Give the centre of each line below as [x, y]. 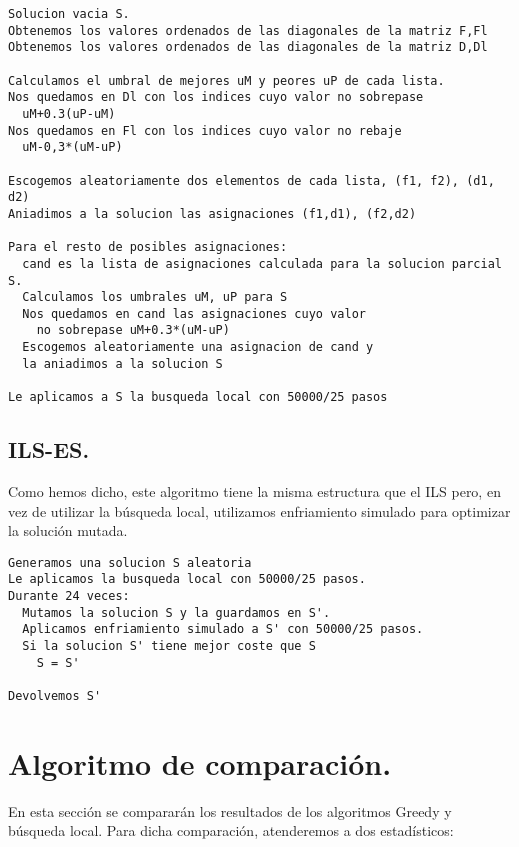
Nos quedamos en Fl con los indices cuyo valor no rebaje [205, 130]
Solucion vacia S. [69, 14]
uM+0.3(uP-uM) [69, 113]
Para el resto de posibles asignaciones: [148, 247]
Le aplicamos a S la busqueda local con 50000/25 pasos [198, 397]
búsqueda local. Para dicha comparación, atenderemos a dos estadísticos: [231, 830]
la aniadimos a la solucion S [122, 363]
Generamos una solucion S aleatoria [130, 562]
